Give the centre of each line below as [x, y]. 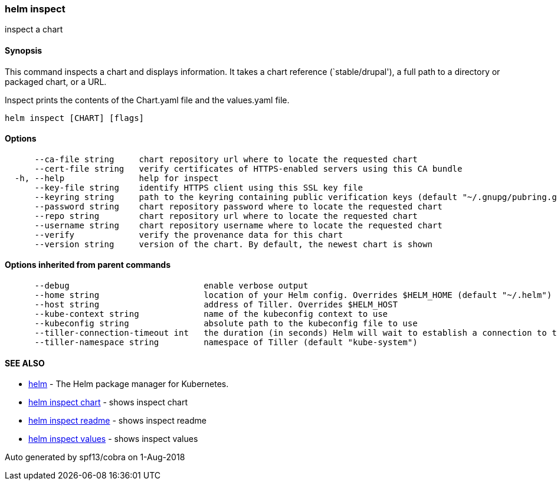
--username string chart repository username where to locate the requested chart [238, 225]
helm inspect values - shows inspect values [113, 439]
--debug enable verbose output [171, 286]
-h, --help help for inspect [117, 178]
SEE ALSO [25, 363]
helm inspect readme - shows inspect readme [117, 421]
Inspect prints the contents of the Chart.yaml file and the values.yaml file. [147, 100]
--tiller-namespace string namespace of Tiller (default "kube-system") [226, 343]
